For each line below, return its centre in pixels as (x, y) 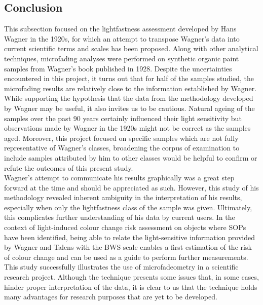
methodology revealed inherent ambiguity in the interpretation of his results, (123, 197)
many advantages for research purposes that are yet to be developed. (111, 297)
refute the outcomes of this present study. (69, 167)
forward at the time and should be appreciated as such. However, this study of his (131, 187)
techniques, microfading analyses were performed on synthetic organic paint (122, 58)
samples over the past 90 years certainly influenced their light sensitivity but (123, 118)
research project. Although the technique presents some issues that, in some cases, (131, 277)
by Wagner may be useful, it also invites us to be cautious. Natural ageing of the (129, 108)
